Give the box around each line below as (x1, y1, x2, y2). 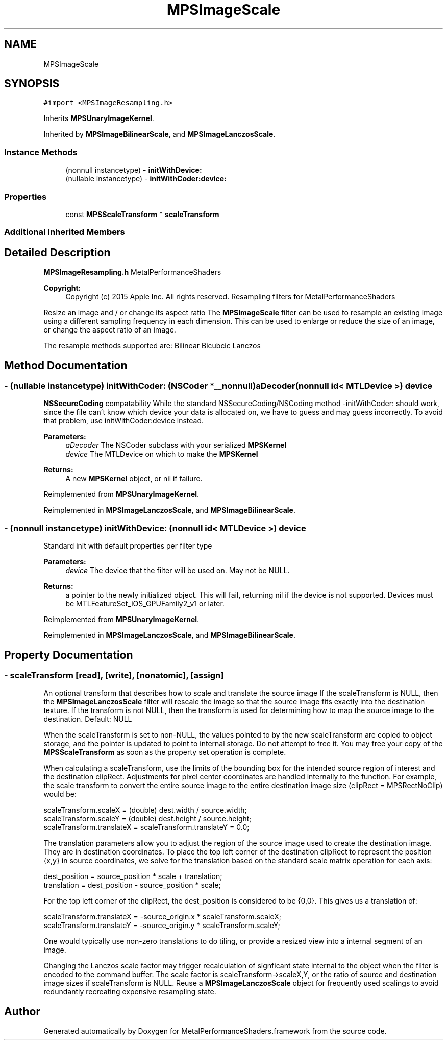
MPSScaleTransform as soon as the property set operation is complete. (43, 748, 286, 757)
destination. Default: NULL (43, 715, 132, 724)
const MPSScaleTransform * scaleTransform (65, 209, 219, 219)
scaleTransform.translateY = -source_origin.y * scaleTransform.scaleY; (43, 921, 280, 930)
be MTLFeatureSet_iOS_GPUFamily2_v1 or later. (65, 599, 225, 608)
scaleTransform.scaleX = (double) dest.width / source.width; (43, 805, 247, 815)
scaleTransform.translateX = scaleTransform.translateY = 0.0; (43, 823, 250, 832)
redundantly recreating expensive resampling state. (43, 987, 216, 996)
